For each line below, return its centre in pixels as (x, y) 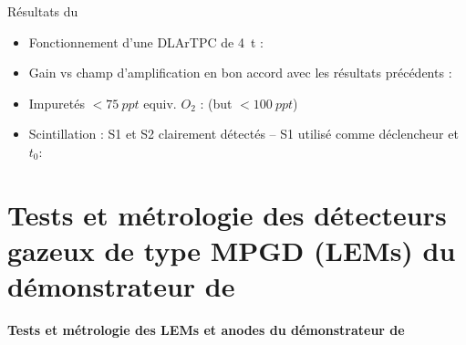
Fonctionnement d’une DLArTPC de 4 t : (146, 42)
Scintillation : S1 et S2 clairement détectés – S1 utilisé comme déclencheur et (243, 134)
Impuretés (57, 103)
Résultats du (43, 11)
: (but (216, 103)
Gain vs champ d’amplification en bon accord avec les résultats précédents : (240, 73)
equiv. (160, 103)
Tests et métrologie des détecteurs (227, 214)
